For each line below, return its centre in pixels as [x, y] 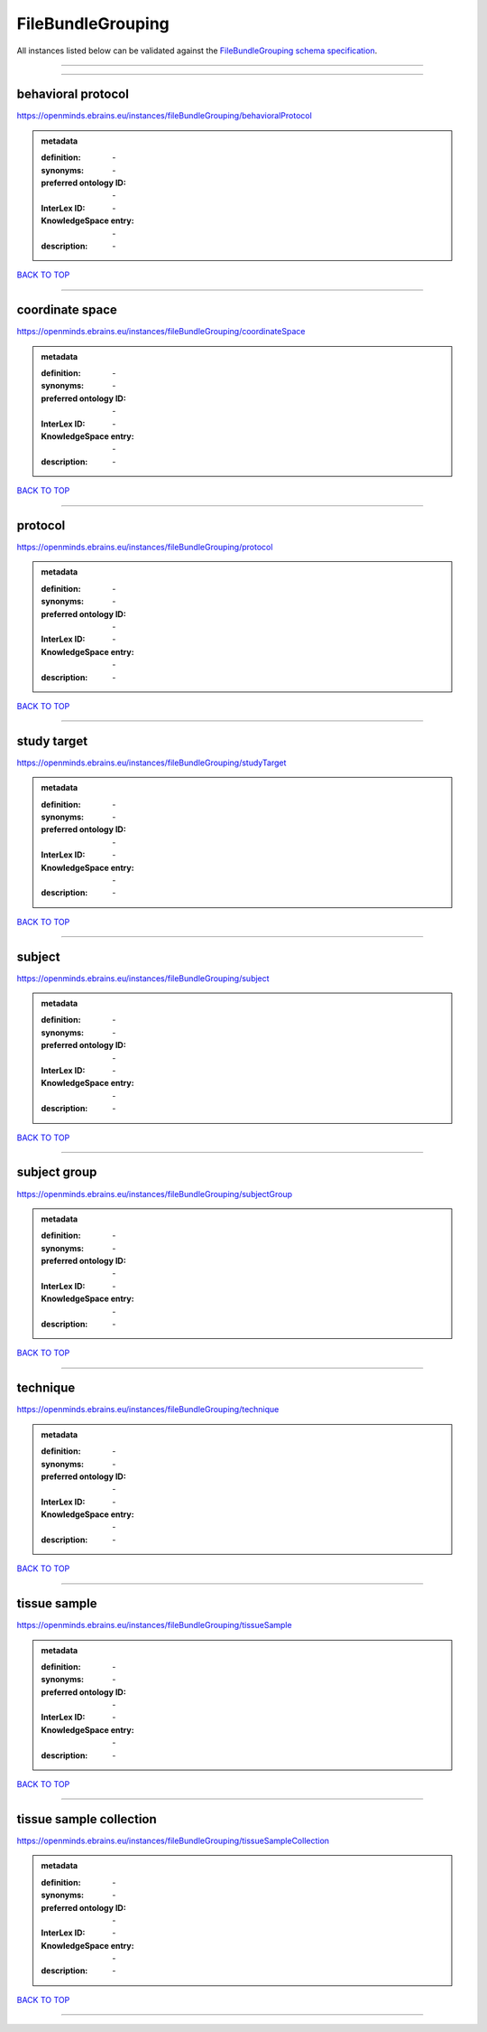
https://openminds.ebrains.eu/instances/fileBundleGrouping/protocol [145, 548]
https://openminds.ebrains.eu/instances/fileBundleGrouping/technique [148, 1409]
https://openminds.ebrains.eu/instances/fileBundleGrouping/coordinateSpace [161, 332]
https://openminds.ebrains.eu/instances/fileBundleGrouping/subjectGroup [155, 1194]
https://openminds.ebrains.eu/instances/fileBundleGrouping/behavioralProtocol [165, 116]
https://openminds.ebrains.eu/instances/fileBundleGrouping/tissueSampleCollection [173, 1840]
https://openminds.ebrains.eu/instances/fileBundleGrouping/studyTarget [152, 763]
